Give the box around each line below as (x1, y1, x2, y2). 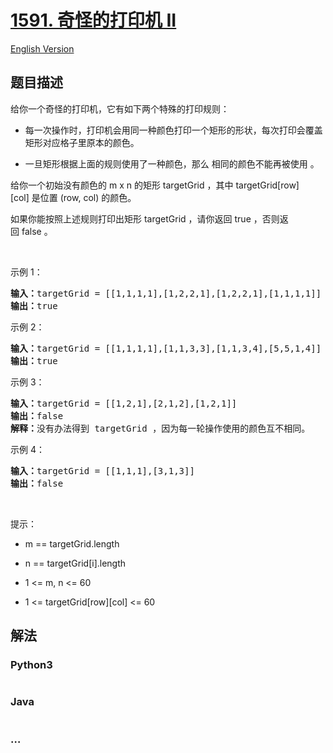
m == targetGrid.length (24, 537, 120, 550)
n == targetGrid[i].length (24, 557, 127, 569)
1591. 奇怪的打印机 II (10, 9, 177, 32)
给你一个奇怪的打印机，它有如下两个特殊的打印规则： (10, 102, 230, 115)
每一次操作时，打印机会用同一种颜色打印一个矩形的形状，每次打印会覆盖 (24, 124, 323, 136)
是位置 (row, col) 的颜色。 (31, 191, 137, 203)
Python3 (10, 658, 53, 672)
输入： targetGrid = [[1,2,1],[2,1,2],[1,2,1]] (10, 397, 238, 409)
